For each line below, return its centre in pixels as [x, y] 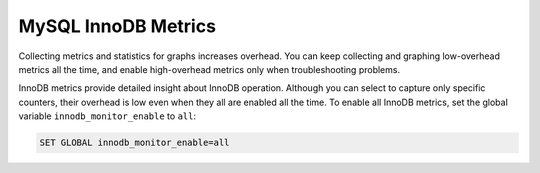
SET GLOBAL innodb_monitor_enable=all [134, 143]
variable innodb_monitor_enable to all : [107, 116]
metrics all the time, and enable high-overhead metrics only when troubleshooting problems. [209, 69]
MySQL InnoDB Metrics [117, 26]
